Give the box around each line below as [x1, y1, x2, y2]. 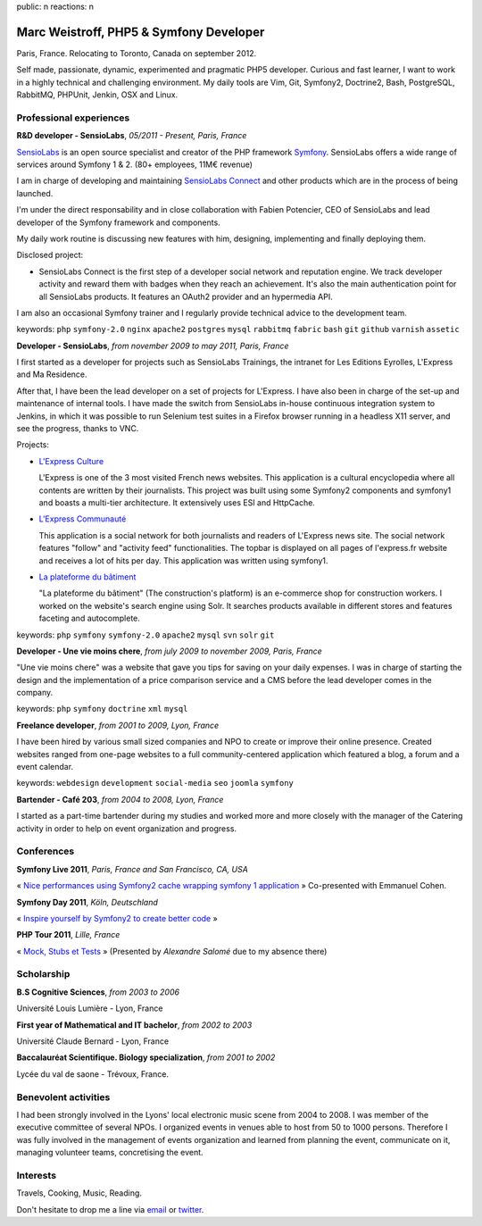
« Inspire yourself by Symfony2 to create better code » [16, 913, 218, 923]
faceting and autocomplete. [38, 613, 140, 624]
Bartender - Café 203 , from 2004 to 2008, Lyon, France [16, 794, 224, 805]
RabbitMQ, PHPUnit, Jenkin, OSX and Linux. [16, 89, 179, 100]
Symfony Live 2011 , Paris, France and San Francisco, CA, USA [16, 863, 249, 874]
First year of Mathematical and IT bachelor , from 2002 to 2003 [16, 1019, 253, 1030]
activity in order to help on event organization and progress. [16, 822, 237, 834]
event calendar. [16, 762, 74, 772]
